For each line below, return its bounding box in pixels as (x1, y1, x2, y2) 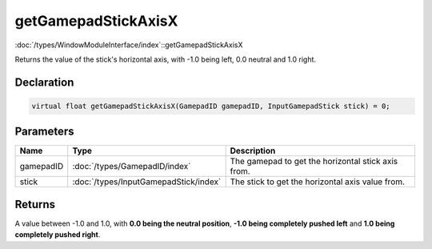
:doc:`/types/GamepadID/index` (72, 161, 191, 172)
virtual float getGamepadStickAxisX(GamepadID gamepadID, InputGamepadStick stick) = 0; (31, 101, 391, 110)
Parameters (14, 125, 74, 139)
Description (230, 145, 276, 156)
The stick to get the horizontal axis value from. (230, 176, 406, 187)
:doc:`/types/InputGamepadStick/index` (72, 176, 222, 187)
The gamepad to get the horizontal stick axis (230, 156, 398, 167)
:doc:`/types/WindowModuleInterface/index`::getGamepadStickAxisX (14, 40, 243, 50)
